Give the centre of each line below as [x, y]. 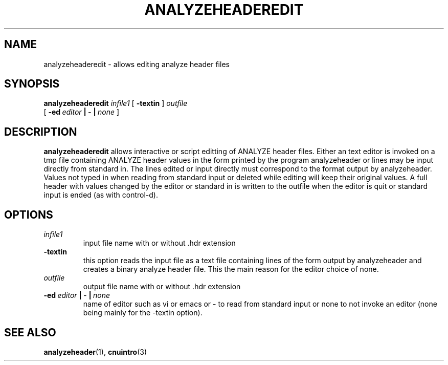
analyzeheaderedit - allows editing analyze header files [137, 64]
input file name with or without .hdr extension [159, 243]
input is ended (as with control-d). [101, 195]
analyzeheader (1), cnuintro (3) [95, 352]
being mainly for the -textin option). [143, 313]
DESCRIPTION [41, 132]
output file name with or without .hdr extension [162, 287]
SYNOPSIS [32, 84]
